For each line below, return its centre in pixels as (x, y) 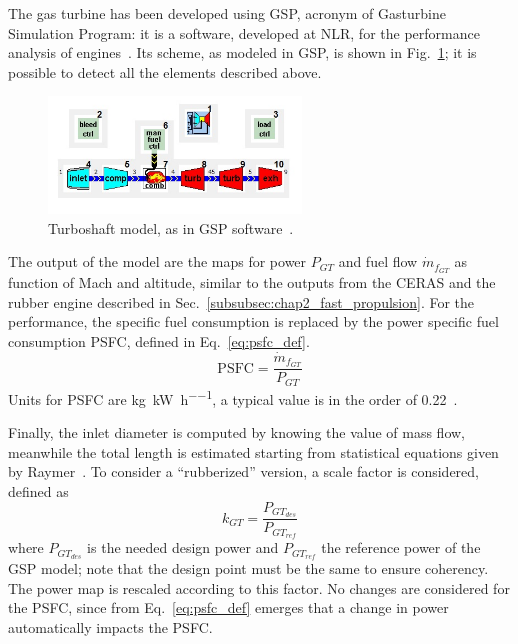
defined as (38, 490)
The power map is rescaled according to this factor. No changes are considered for (259, 587)
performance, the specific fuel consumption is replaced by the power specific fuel (253, 321)
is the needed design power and (183, 547)
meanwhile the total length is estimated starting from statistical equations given (253, 451)
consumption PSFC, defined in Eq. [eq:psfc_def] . (159, 340)
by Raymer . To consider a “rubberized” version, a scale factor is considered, (243, 471)
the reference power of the (401, 547)
